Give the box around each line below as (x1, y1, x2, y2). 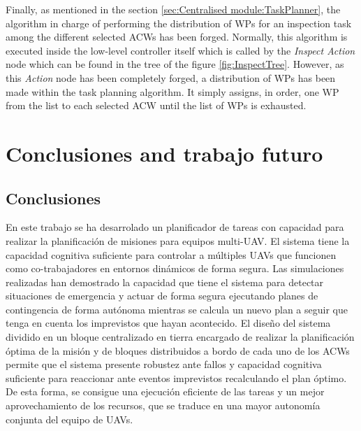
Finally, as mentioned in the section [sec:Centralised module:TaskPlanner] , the (6, 2, 341, 16)
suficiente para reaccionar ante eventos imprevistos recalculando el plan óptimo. (6, 370, 347, 385)
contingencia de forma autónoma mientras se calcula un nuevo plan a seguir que (6, 302, 348, 316)
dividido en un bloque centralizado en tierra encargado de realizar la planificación (6, 330, 355, 344)
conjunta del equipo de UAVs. (6, 411, 133, 426)
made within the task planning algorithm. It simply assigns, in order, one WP (6, 84, 339, 99)
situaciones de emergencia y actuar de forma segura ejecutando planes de (6, 288, 318, 303)
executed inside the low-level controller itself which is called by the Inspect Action (6, 43, 355, 57)
